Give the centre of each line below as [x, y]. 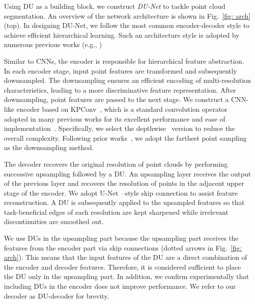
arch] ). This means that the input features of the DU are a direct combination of [126, 257]
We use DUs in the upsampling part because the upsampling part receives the [121, 238]
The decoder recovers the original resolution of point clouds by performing [116, 164]
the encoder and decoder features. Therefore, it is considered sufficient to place [123, 266]
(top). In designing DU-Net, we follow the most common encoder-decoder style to [127, 25]
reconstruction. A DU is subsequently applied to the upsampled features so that [124, 202]
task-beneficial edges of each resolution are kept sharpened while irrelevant [116, 212]
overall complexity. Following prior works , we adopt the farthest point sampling [125, 138]
